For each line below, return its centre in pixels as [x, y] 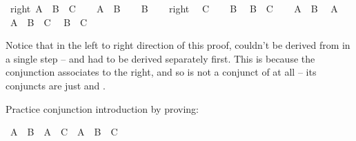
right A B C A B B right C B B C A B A [174, 8]
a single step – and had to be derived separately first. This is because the [160, 58]
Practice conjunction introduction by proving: [102, 108]
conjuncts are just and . [56, 85]
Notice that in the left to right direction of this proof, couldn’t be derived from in [178, 45]
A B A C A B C [64, 132]
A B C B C [49, 22]
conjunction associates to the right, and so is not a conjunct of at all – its [161, 72]
